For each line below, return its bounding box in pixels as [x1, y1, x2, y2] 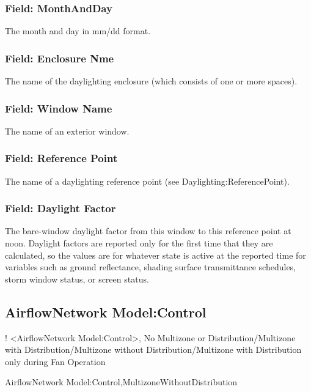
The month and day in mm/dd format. [5, 24, 151, 37]
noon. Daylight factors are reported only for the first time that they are [5, 237, 273, 250]
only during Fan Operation [5, 355, 106, 368]
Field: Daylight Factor [5, 201, 116, 216]
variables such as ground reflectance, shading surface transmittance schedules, [5, 261, 296, 273]
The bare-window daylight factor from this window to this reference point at [5, 224, 291, 237]
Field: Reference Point [5, 150, 118, 166]
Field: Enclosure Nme [5, 50, 114, 65]
